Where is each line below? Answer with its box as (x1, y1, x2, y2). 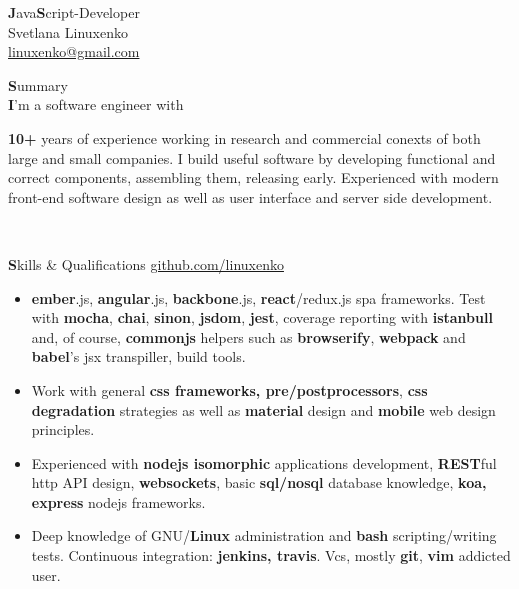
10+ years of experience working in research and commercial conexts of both (8, 127, 481, 148)
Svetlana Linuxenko (8, 21, 128, 42)
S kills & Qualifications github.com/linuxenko (8, 253, 284, 274)
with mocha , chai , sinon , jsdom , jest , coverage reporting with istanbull (31, 307, 493, 328)
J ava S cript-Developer (8, 2, 140, 22)
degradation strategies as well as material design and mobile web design (31, 399, 496, 420)
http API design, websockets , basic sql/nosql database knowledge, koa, (31, 472, 487, 493)
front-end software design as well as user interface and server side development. (8, 186, 493, 207)
